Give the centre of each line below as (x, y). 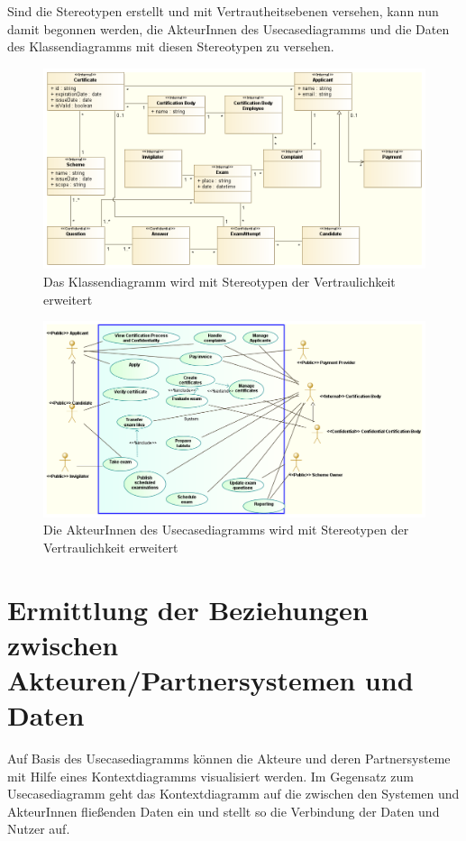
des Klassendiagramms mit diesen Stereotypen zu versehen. (171, 46)
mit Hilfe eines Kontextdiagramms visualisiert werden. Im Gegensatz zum (210, 776)
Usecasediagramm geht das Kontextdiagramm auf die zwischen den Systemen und (233, 794)
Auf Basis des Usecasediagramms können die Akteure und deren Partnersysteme (229, 759)
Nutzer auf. (39, 829)
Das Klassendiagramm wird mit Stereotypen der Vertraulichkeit (219, 282)
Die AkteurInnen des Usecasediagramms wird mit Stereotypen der (226, 530)
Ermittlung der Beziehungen (188, 609)
